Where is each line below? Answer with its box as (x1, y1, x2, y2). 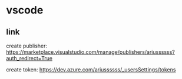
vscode (6, 4, 44, 17)
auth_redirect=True (6, 55, 53, 61)
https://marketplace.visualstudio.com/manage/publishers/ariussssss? (6, 49, 176, 56)
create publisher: (6, 42, 48, 49)
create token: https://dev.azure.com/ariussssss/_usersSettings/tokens (6, 66, 176, 73)
